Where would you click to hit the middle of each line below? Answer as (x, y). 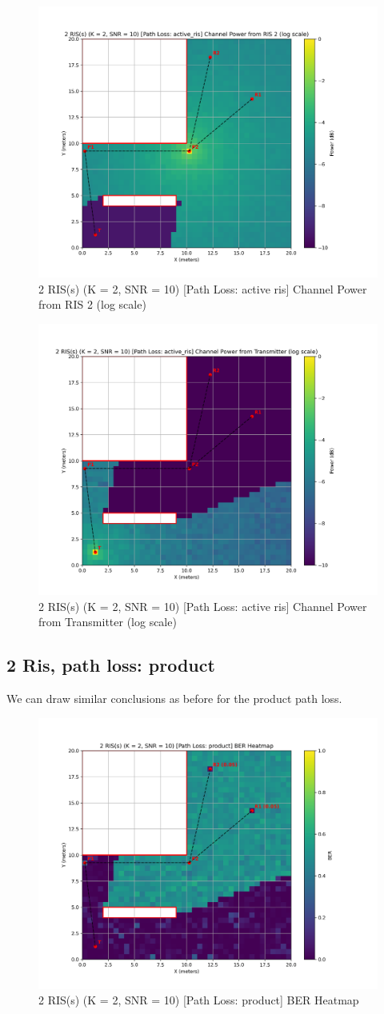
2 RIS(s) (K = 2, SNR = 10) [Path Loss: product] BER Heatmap (199, 1000)
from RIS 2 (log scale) (92, 304)
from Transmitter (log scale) (108, 622)
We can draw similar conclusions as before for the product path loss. (174, 698)
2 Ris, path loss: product (111, 665)
